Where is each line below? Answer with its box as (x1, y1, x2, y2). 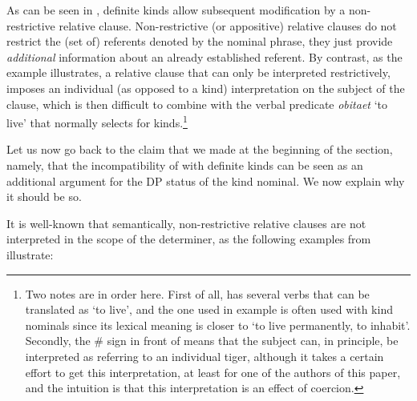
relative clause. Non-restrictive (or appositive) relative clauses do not (59, 17, 397, 34)
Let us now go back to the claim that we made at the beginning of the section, (6, 141, 393, 158)
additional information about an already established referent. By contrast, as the (6, 48, 403, 65)
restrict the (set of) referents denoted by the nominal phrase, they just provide (6, 33, 393, 50)
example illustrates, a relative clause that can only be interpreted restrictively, (6, 64, 391, 81)
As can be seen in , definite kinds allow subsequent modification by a (6, 2, 346, 18)
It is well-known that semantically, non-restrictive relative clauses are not (6, 215, 366, 231)
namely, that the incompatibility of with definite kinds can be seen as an (6, 157, 363, 173)
